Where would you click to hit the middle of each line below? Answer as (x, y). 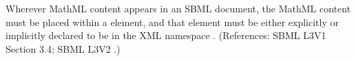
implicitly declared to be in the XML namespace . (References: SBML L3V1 (166, 35)
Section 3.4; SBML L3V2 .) (63, 48)
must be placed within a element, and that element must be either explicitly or (172, 22)
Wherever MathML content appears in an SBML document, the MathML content (178, 8)
